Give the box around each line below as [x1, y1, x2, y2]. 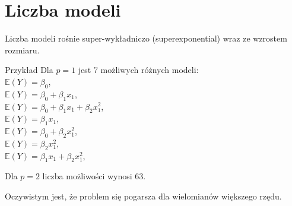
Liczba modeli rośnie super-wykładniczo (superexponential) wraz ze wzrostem [5, 32, 287, 45]
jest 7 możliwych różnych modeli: [78, 64, 199, 76]
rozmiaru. [5, 43, 40, 56]
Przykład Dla [5, 64, 53, 76]
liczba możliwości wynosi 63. [42, 170, 146, 182]
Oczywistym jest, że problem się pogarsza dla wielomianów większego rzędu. [5, 190, 282, 202]
